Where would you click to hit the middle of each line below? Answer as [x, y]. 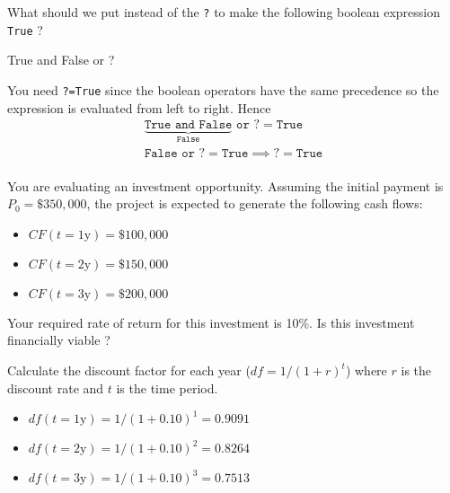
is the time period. [167, 387]
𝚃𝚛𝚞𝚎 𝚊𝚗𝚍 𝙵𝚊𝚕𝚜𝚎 [188, 125]
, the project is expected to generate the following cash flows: [255, 203]
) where [366, 370]
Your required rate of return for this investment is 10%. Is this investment [211, 322]
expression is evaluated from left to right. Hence [139, 107]
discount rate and [56, 387]
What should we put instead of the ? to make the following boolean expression [224, 12]
